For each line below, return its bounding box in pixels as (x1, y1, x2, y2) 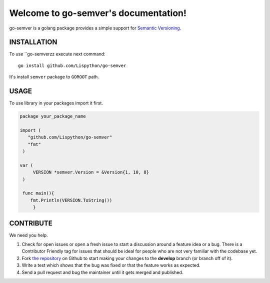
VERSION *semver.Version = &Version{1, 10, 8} (32, 169, 149, 175)
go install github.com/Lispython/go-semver (18, 62, 126, 68)
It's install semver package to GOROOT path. (9, 74, 99, 80)
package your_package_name (19, 113, 86, 119)
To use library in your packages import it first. (9, 100, 103, 106)
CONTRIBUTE (9, 219, 52, 227)
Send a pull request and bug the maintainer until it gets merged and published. (21, 269, 183, 275)
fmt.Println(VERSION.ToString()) (30, 197, 112, 203)
